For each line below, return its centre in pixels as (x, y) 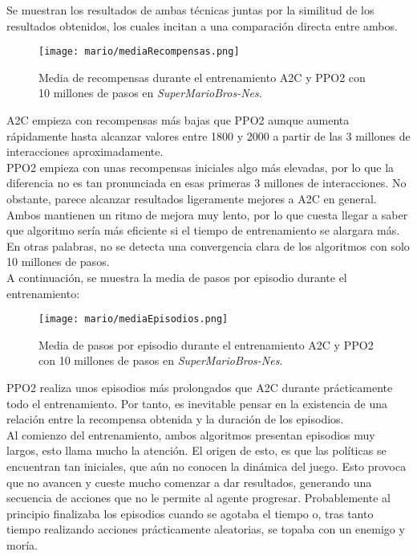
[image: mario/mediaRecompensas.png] (139, 52)
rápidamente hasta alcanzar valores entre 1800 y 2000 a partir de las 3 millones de (208, 135)
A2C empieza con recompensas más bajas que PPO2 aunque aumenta (178, 120)
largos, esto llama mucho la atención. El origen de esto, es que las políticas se (196, 450)
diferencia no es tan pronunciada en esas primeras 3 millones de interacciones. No (206, 183)
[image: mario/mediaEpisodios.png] (134, 319)
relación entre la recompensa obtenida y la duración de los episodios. (175, 419)
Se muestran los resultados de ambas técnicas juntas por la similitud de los (190, 10)
